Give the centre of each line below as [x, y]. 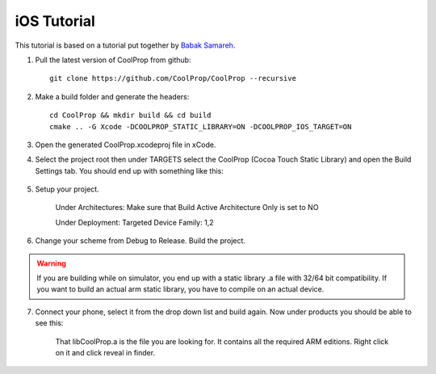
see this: [49, 323]
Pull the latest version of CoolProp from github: [113, 60]
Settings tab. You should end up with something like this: [129, 170]
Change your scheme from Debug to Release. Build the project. [140, 241]
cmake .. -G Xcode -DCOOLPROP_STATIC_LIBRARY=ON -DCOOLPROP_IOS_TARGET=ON [201, 126]
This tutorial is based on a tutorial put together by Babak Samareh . [125, 45]
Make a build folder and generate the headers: [112, 96]
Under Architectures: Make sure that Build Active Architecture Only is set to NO [187, 208]
